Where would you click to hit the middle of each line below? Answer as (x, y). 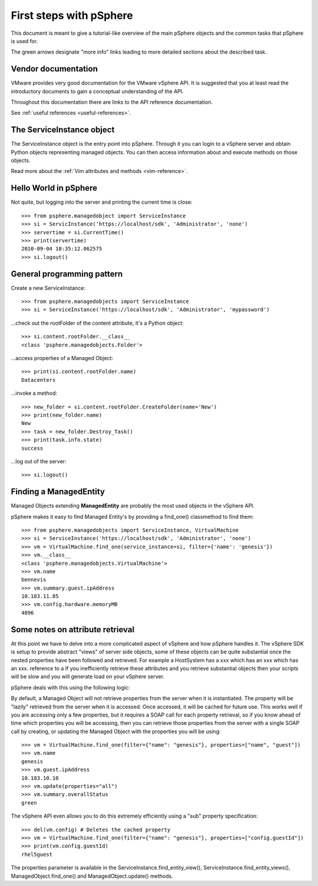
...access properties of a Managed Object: (62, 358)
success (32, 448)
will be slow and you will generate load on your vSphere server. (88, 676)
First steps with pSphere (72, 15)
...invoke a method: (34, 393)
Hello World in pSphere (54, 188)
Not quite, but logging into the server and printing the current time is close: (102, 202)
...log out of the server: (39, 461)
